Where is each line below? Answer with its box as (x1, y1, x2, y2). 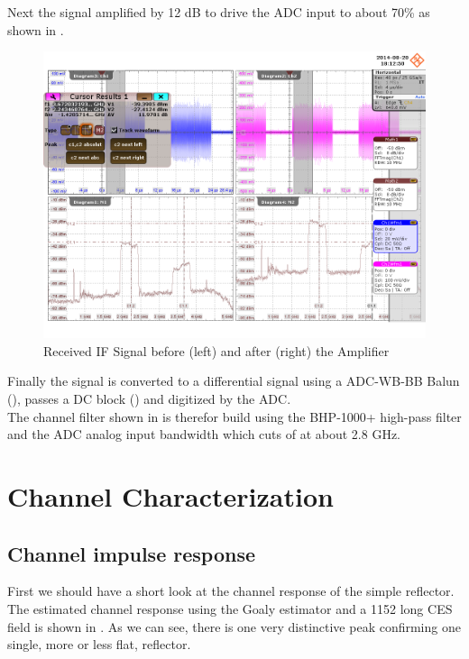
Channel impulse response (7, 539, 255, 567)
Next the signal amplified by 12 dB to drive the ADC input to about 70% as (7, 3, 430, 21)
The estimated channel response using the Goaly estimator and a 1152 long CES (7, 599, 453, 618)
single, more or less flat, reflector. (7, 635, 191, 654)
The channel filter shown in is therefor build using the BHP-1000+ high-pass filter (7, 407, 462, 426)
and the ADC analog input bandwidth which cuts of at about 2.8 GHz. (7, 425, 400, 444)
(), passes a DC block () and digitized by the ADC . (7, 389, 291, 407)
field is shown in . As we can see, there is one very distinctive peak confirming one (7, 617, 461, 636)
